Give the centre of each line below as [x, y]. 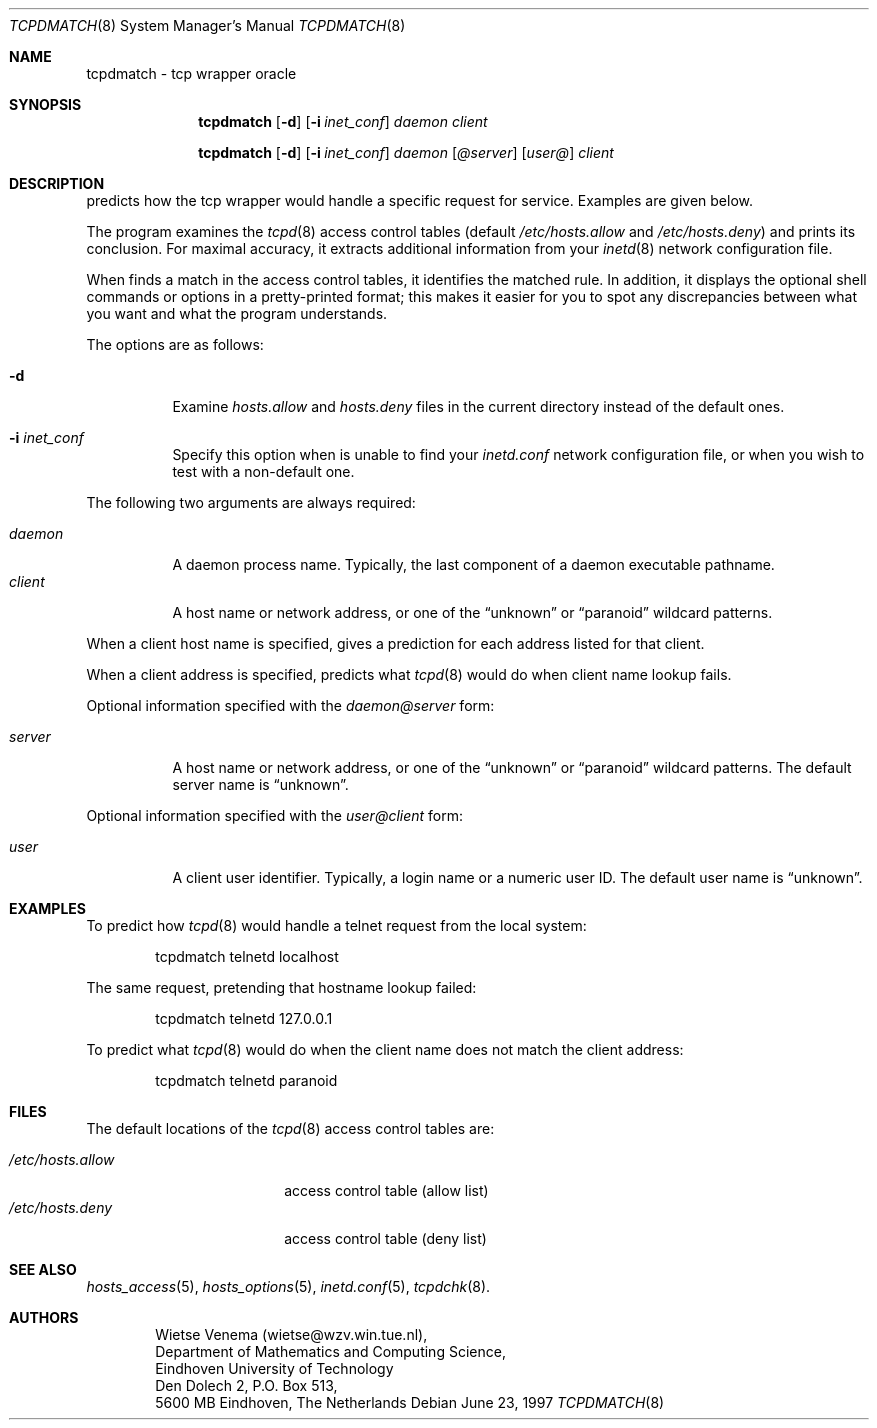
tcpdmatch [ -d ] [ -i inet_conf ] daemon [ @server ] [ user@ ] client [406, 152]
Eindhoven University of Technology [274, 1368]
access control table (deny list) [385, 1238]
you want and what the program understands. [237, 313]
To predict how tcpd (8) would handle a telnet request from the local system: [336, 925]
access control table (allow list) [386, 1190]
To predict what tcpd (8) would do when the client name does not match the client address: [385, 1049]
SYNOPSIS [45, 104]
